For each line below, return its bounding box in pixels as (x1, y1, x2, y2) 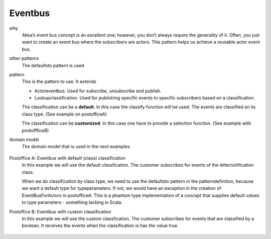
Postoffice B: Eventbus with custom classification (9, 208, 111, 214)
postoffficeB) (22, 127, 49, 133)
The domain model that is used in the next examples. (22, 144, 131, 150)
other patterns (9, 55, 39, 61)
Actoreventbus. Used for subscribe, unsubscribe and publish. (34, 88, 162, 94)
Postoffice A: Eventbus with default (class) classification (9, 155, 125, 161)
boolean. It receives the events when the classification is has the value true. (22, 222, 179, 228)
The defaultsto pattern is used (22, 62, 85, 68)
